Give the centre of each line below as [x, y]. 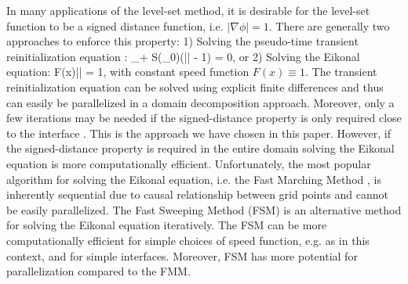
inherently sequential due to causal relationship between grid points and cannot [197, 194]
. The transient [341, 72]
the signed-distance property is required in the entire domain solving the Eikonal [200, 148]
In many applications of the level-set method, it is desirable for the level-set [188, 10]
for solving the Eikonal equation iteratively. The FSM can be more [167, 225]
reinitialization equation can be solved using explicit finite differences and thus [195, 86]
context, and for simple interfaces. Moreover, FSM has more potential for [182, 255]
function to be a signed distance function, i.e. [115, 25]
